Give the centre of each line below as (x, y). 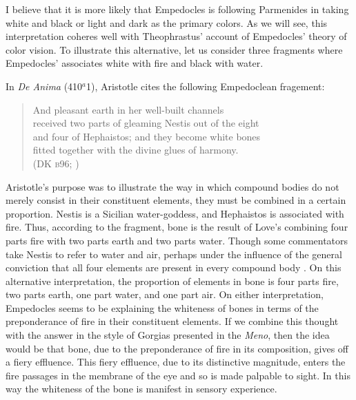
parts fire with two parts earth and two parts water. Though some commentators (177, 240)
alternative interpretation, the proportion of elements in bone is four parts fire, (172, 281)
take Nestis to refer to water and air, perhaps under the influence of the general (174, 254)
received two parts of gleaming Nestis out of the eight (146, 123)
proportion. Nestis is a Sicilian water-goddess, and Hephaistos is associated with (175, 213)
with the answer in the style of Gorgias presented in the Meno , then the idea (168, 335)
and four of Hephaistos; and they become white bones (147, 136)
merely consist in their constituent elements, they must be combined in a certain (176, 200)
